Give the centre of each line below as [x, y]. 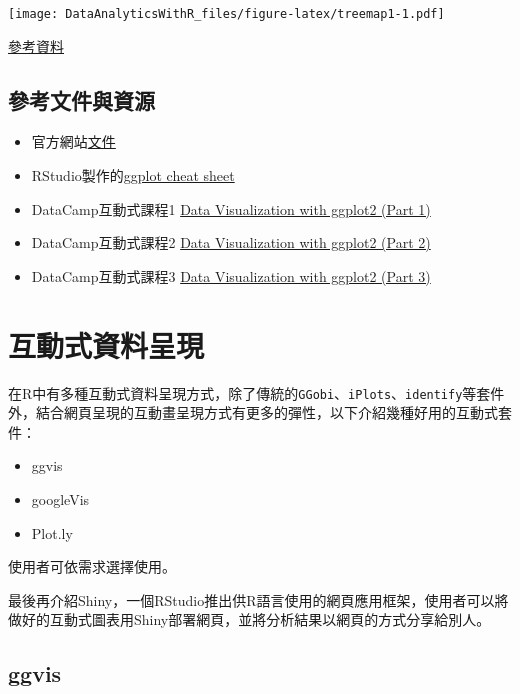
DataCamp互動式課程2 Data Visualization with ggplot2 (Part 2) [231, 242]
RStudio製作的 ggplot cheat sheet [133, 175]
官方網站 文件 [73, 141]
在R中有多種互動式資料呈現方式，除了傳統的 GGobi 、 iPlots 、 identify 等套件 [256, 392]
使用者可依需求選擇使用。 [92, 566]
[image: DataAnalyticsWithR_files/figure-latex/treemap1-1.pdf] [226, 14]
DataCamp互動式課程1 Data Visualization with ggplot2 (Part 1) [231, 208]
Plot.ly [52, 532]
